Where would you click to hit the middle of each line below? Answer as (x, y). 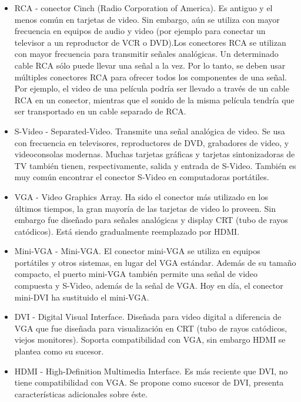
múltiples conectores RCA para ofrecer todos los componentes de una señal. (150, 77)
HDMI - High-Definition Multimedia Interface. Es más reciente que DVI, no (151, 371)
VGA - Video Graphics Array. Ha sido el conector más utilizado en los (141, 196)
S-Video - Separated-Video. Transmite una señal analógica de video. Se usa (150, 131)
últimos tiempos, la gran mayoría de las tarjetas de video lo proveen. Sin (145, 208)
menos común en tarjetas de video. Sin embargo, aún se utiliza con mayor (147, 19)
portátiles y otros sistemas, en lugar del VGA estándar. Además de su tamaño (155, 262)
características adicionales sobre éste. (81, 393)
